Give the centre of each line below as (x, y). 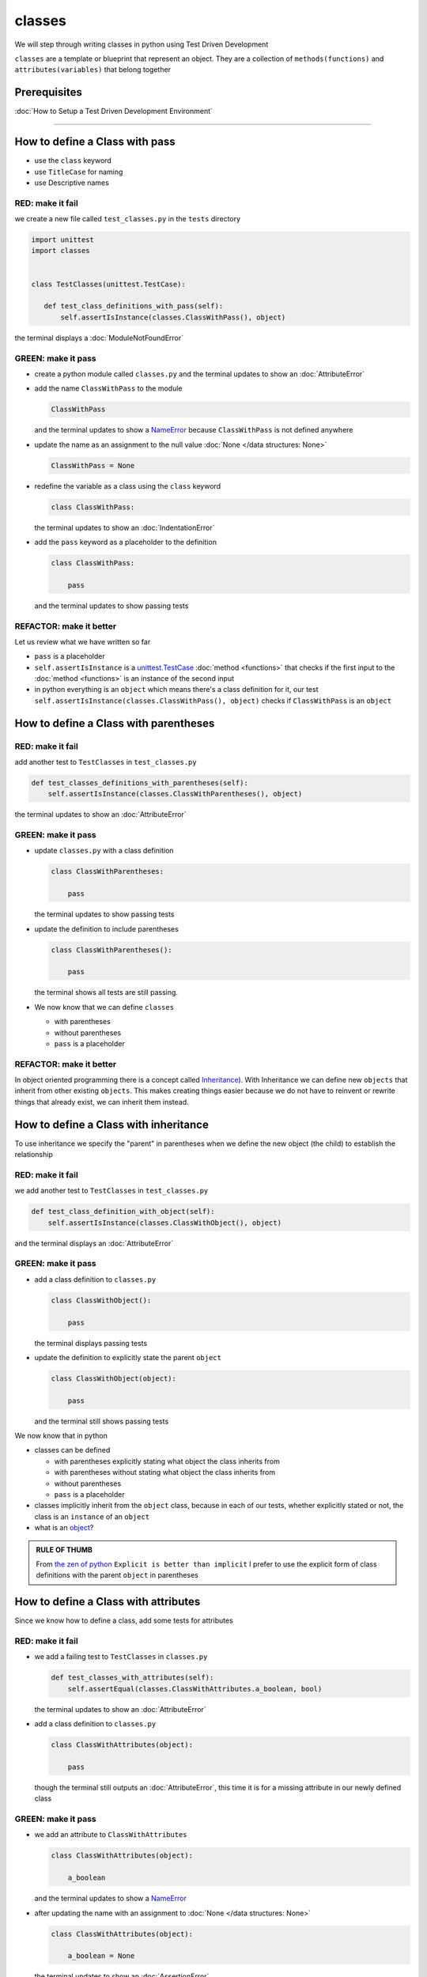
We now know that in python (61, 1436)
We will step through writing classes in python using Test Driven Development (142, 44)
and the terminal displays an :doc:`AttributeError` (94, 1243)
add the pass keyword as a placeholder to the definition (126, 542)
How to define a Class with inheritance (111, 1124)
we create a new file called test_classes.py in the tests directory (128, 219)
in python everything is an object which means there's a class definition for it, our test (176, 690)
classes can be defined (72, 1450)
